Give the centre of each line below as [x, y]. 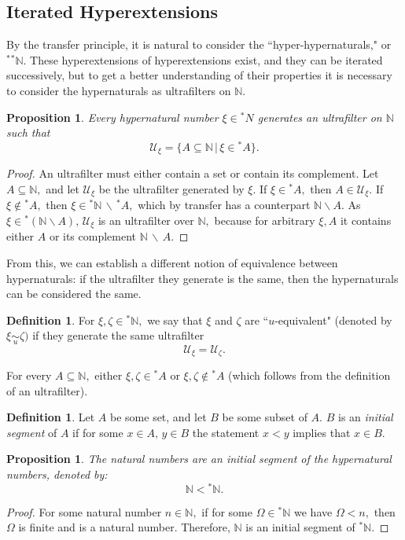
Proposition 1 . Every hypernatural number [112, 117]
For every [29, 375]
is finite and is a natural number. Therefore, [124, 527]
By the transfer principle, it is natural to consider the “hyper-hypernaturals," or [199, 44]
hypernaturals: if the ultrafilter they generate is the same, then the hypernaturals [202, 278]
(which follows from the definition [309, 375]
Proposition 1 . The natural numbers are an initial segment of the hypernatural [199, 459]
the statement [226, 432]
